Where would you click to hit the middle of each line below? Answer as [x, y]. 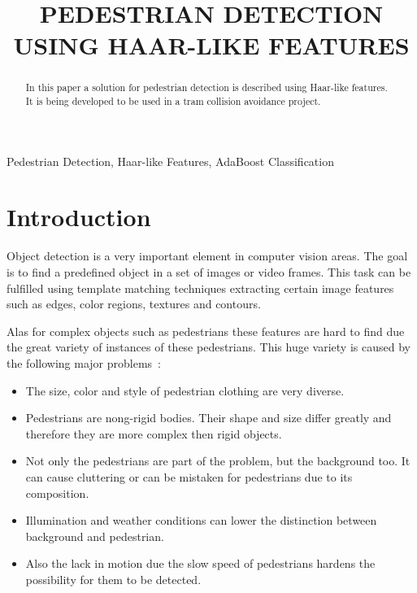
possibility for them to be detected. [113, 579]
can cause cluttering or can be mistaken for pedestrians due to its [189, 476]
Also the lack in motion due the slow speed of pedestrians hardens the [200, 563]
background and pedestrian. [95, 536]
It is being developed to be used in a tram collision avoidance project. [173, 101]
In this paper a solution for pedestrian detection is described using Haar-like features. [206, 87]
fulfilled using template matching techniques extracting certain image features [200, 288]
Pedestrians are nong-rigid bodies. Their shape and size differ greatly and [208, 418]
